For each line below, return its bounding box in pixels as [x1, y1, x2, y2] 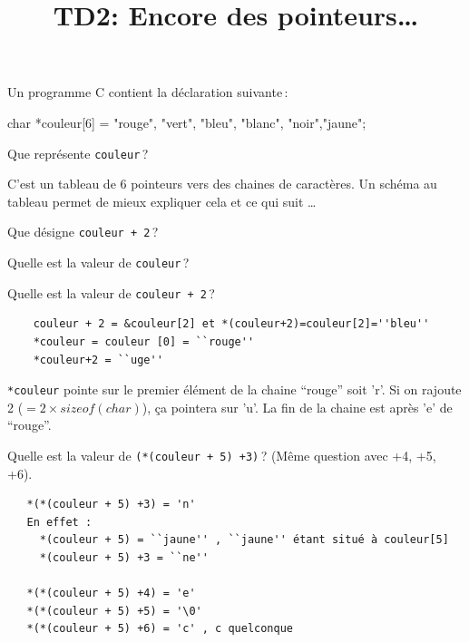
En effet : [26, 515, 93, 529]
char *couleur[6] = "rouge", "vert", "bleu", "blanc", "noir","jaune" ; [7, 112, 366, 131]
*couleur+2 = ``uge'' [33, 353, 163, 366]
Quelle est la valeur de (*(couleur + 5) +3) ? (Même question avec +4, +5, [7, 446, 436, 464]
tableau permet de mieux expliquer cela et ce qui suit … [7, 191, 317, 210]
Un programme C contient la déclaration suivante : [7, 83, 288, 102]
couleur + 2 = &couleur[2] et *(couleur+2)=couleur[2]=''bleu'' [33, 317, 430, 331]
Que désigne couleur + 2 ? [7, 222, 159, 241]
